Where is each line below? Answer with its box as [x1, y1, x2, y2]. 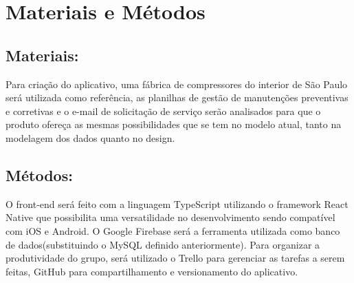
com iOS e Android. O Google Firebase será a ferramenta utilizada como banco [5, 223, 340, 238]
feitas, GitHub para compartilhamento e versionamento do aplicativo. [5, 264, 298, 278]
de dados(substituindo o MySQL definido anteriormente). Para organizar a [5, 237, 320, 251]
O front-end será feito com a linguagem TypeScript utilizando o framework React [5, 196, 349, 211]
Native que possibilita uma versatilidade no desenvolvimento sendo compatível [5, 210, 335, 224]
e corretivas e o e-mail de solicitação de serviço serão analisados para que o [5, 103, 321, 118]
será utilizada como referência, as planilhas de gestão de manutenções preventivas [5, 90, 349, 105]
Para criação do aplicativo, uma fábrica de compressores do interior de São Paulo [5, 76, 348, 91]
